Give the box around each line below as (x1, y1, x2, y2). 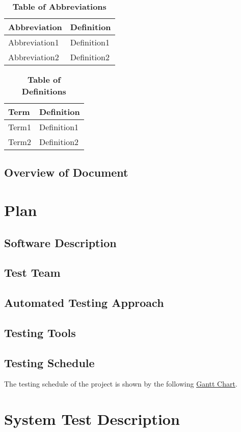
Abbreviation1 (8, 36, 59, 48)
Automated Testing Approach (4, 295, 164, 310)
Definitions (21, 85, 66, 97)
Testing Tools (4, 324, 76, 340)
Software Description (4, 234, 117, 250)
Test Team (4, 265, 61, 280)
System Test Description (4, 409, 180, 429)
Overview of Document (4, 164, 128, 180)
